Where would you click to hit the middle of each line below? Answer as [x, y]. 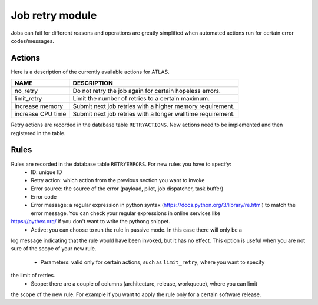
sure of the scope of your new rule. [54, 249]
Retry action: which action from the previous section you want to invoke [118, 180]
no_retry [26, 91]
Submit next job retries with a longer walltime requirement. [154, 114]
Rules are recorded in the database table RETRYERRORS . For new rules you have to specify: [121, 164]
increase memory [39, 106]
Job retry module [54, 15]
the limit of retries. [33, 276]
